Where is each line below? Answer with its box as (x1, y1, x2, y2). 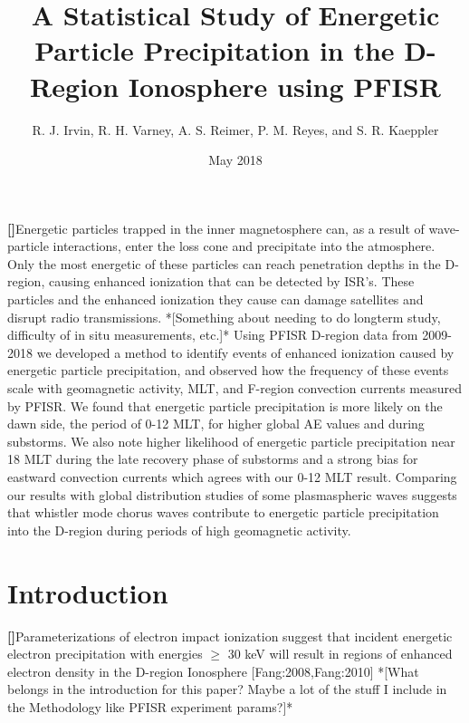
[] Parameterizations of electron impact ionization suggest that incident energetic (7, 626, 453, 645)
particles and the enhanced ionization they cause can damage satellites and (7, 290, 424, 309)
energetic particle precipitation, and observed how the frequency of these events (7, 361, 449, 380)
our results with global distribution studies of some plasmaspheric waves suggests (7, 485, 457, 504)
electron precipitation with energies (7, 644, 203, 663)
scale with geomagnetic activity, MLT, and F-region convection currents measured (7, 379, 463, 398)
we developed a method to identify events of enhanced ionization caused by (36, 342, 455, 361)
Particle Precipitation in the (34, 32, 395, 69)
